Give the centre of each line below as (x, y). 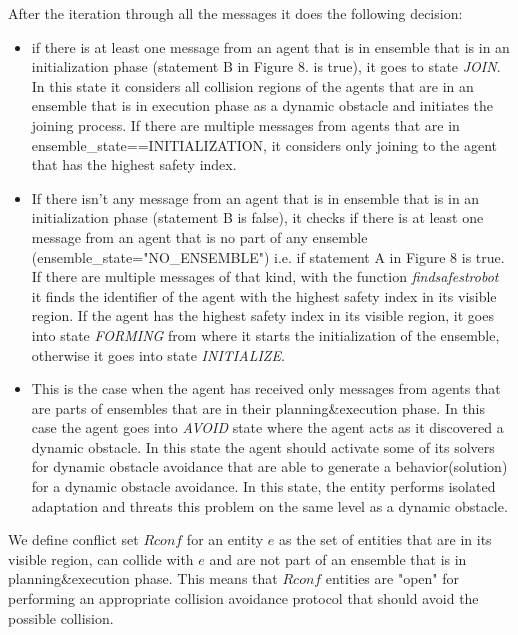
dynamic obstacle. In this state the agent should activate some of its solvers (263, 446)
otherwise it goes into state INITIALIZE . (158, 354)
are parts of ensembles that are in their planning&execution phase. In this (258, 407)
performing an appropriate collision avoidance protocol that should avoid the (243, 598)
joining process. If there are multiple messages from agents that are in (245, 124)
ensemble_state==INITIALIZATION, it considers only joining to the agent (264, 144)
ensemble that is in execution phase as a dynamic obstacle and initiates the (262, 105)
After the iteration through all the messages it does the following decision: (235, 13)
